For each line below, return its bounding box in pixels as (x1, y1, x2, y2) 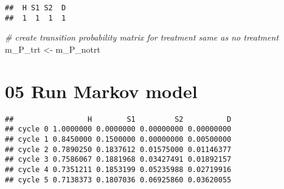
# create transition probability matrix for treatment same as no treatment (5, 31, 279, 44)
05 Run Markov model (5, 78, 198, 103)
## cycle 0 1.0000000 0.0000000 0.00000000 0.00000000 (5, 125, 232, 134)
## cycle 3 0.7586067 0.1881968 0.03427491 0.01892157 (5, 155, 232, 164)
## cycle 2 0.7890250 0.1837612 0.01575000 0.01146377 (5, 145, 232, 154)
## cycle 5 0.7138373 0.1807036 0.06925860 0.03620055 (5, 175, 232, 184)
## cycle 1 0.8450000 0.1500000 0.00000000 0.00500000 (5, 134, 232, 144)
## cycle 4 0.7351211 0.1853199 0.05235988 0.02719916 (5, 165, 232, 174)
